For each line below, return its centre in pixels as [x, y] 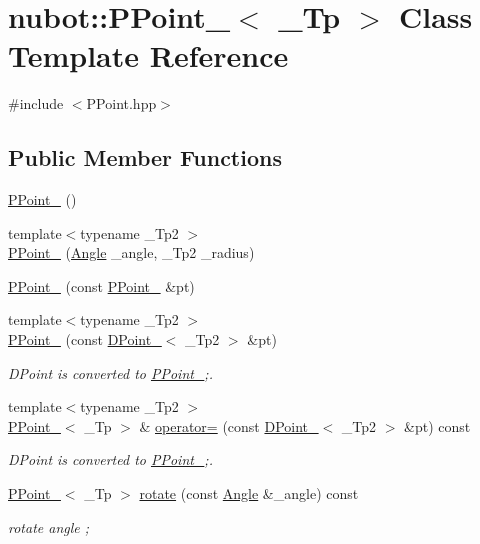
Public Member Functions [145, 157]
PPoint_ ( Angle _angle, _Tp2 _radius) [131, 252]
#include [36, 103]
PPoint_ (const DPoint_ [85, 339]
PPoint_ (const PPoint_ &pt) [101, 285]
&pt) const [437, 425]
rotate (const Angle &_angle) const [249, 493]
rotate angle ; [49, 526]
